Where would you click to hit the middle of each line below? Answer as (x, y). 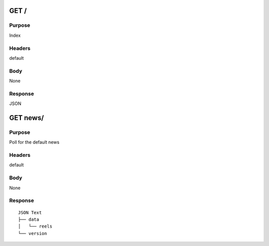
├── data (29, 219)
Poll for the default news (34, 142)
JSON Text (30, 212)
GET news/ (27, 118)
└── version (33, 233)
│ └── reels (35, 226)
